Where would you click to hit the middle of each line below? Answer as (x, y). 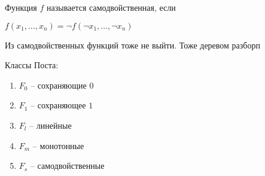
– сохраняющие (59, 85)
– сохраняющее (58, 105)
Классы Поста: (32, 65)
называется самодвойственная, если (111, 7)
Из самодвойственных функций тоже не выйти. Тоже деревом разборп (132, 45)
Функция (21, 7)
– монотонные (58, 145)
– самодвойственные (67, 166)
